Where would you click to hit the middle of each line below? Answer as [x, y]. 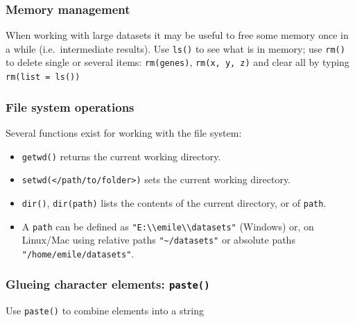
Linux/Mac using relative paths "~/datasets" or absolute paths [158, 240]
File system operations [70, 107]
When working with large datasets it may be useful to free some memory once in [177, 35]
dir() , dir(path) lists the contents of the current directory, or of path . [174, 202]
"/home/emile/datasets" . [78, 253]
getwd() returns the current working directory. [121, 156]
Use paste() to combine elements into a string [105, 311]
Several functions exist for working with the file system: [124, 133]
